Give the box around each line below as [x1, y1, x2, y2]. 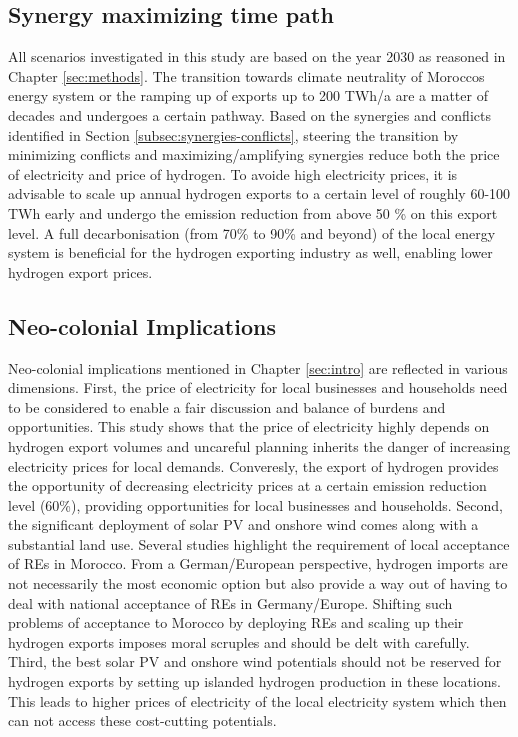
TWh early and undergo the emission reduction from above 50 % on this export [8, 202, 498, 223]
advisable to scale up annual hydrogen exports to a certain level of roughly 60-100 [8, 183, 511, 204]
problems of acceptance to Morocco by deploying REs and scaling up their [8, 612, 464, 633]
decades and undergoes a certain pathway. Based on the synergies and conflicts [8, 104, 491, 125]
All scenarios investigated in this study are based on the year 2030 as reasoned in [8, 46, 506, 67]
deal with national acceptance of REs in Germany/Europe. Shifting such [8, 592, 453, 613]
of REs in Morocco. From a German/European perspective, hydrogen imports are [8, 553, 508, 574]
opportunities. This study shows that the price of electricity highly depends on [8, 416, 490, 437]
